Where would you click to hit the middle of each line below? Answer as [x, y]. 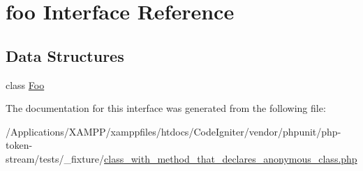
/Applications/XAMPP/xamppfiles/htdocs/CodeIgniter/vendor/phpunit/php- [173, 131]
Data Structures [65, 55]
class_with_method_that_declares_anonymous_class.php [231, 158]
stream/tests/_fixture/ [55, 158]
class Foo [25, 84]
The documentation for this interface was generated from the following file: [166, 108]
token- [19, 145]
